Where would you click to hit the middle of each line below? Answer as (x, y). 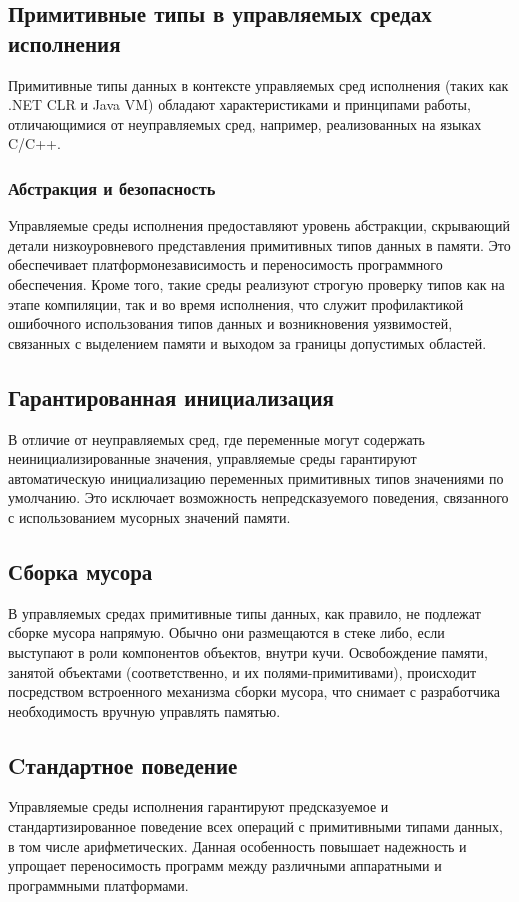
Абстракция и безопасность (112, 187)
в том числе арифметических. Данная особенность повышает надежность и (237, 845)
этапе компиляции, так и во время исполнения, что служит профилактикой (236, 303)
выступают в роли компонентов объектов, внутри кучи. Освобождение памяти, (248, 651)
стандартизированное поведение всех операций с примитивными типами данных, (255, 826)
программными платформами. (98, 884)
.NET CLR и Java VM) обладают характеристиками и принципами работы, (239, 104)
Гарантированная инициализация (171, 396)
